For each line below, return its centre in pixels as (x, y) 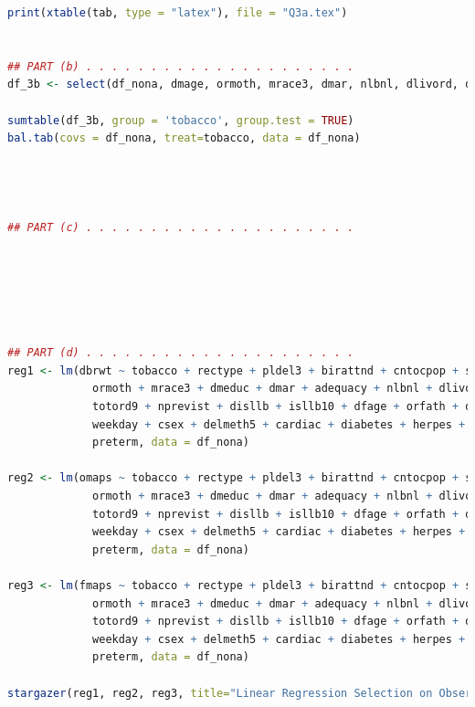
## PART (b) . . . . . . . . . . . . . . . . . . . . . (181, 66)
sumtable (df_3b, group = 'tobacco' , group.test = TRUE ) (181, 120)
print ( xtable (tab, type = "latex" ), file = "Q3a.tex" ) (178, 13)
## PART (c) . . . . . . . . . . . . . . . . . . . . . (181, 228)
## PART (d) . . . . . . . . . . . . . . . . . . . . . (181, 353)
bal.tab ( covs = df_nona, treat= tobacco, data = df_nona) (184, 138)
